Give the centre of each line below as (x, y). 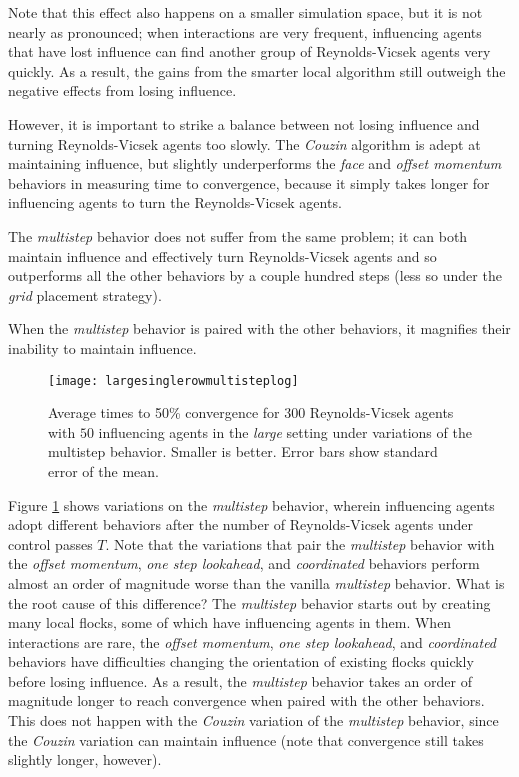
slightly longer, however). (85, 759)
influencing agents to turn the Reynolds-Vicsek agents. (175, 202)
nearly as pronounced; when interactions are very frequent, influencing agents (245, 31)
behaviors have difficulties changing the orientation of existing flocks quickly (241, 661)
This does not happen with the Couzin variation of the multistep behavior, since (253, 720)
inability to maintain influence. (102, 347)
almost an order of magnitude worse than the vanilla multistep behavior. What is (256, 582)
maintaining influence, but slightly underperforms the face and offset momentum (255, 163)
